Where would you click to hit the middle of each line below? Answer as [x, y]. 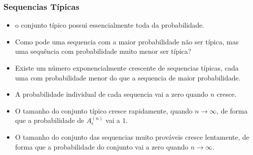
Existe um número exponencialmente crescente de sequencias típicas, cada [127, 68]
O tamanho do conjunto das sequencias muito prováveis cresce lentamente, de [132, 136]
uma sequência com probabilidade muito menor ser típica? [103, 51]
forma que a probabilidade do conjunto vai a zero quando [102, 146]
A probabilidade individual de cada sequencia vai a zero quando [111, 94]
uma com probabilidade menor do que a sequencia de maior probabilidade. [128, 77]
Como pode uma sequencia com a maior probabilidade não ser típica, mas [127, 41]
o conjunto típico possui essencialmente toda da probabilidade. [110, 25]
